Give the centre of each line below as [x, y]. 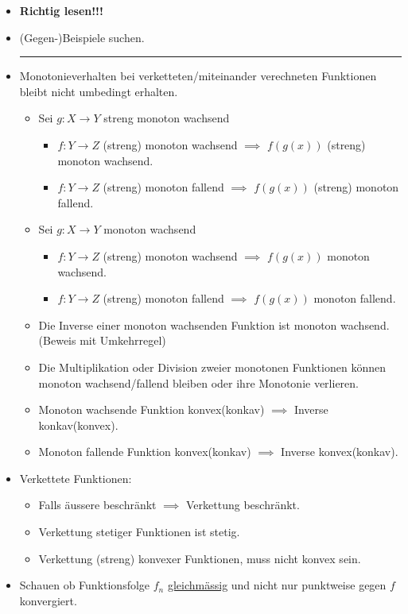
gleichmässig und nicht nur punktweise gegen [277, 585]
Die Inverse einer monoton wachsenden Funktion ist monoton [188, 324]
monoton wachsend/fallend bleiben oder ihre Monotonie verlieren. [198, 382]
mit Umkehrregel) [123, 340]
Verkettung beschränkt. [243, 505]
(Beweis [57, 340]
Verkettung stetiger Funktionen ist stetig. [139, 532]
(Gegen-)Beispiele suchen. [82, 37]
